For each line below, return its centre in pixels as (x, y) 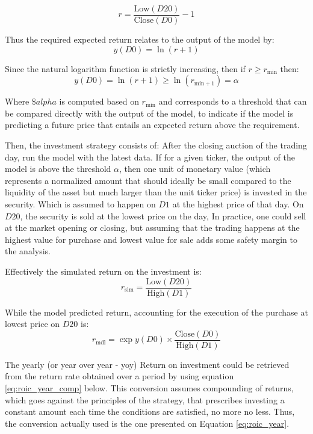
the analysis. (28, 251)
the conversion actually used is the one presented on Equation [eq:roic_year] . (147, 423)
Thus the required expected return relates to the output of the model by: (140, 39)
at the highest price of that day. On (238, 204)
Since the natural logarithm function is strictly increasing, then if (125, 68)
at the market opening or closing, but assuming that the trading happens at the (152, 228)
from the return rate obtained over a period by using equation (119, 376)
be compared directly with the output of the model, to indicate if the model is (149, 113)
